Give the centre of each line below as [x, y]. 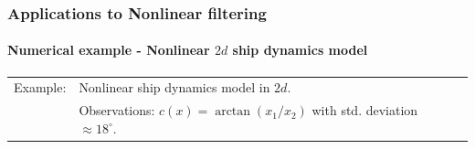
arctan [233, 112]
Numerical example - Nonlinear [109, 50]
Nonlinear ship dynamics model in [174, 87]
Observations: [117, 110]
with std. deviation [365, 110]
